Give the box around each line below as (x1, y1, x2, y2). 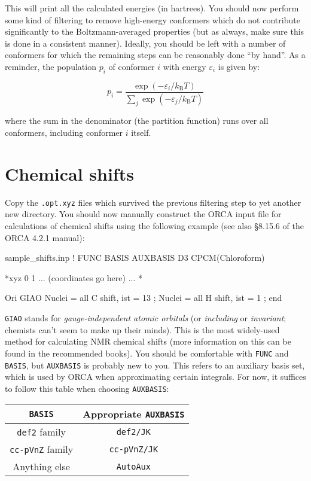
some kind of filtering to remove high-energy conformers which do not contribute (5, 13, 300, 26)
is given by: (218, 60, 260, 72)
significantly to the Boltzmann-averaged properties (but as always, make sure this (5, 25, 304, 38)
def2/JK (116, 427, 151, 437)
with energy (163, 60, 206, 72)
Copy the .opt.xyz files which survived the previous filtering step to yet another (5, 196, 301, 208)
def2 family (17, 425, 66, 439)
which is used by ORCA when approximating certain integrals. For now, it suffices (5, 370, 306, 383)
